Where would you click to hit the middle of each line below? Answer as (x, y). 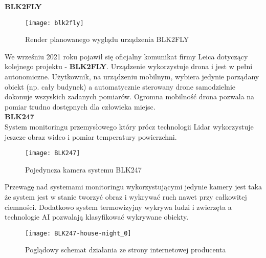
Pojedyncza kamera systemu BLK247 (83, 169)
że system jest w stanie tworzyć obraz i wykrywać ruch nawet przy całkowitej (126, 197)
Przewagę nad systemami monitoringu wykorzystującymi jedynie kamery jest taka (134, 187)
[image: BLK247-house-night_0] (78, 233)
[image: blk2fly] (54, 23)
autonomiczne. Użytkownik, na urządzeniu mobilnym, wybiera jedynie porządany (132, 77)
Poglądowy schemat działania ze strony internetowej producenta (126, 250)
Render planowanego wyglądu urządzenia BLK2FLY (107, 39)
